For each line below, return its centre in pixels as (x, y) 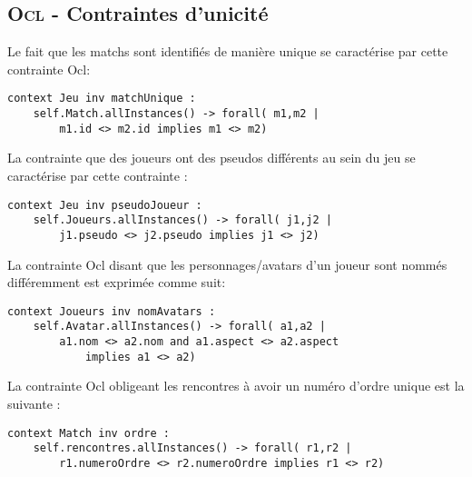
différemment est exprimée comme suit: (117, 282)
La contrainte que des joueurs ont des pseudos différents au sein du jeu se (211, 158)
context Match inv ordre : (88, 433)
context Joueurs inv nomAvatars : (112, 311)
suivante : (34, 403)
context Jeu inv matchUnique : (102, 99)
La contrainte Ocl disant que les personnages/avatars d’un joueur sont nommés (227, 264)
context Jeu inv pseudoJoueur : (105, 205)
